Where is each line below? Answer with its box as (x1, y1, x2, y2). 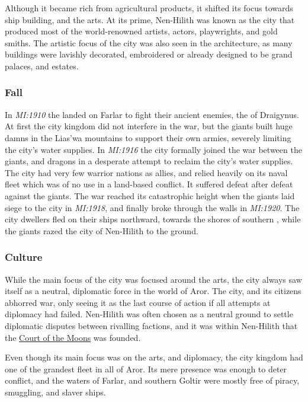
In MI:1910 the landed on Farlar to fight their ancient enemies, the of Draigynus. (5, 108, 299, 120)
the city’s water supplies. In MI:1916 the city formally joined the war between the (5, 143, 302, 155)
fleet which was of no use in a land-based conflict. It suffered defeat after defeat (5, 178, 293, 190)
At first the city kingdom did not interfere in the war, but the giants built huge (5, 120, 293, 132)
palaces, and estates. (5, 59, 79, 72)
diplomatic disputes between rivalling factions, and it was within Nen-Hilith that (5, 319, 298, 331)
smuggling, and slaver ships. (5, 385, 106, 398)
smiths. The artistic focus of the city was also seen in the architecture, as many (5, 36, 293, 49)
